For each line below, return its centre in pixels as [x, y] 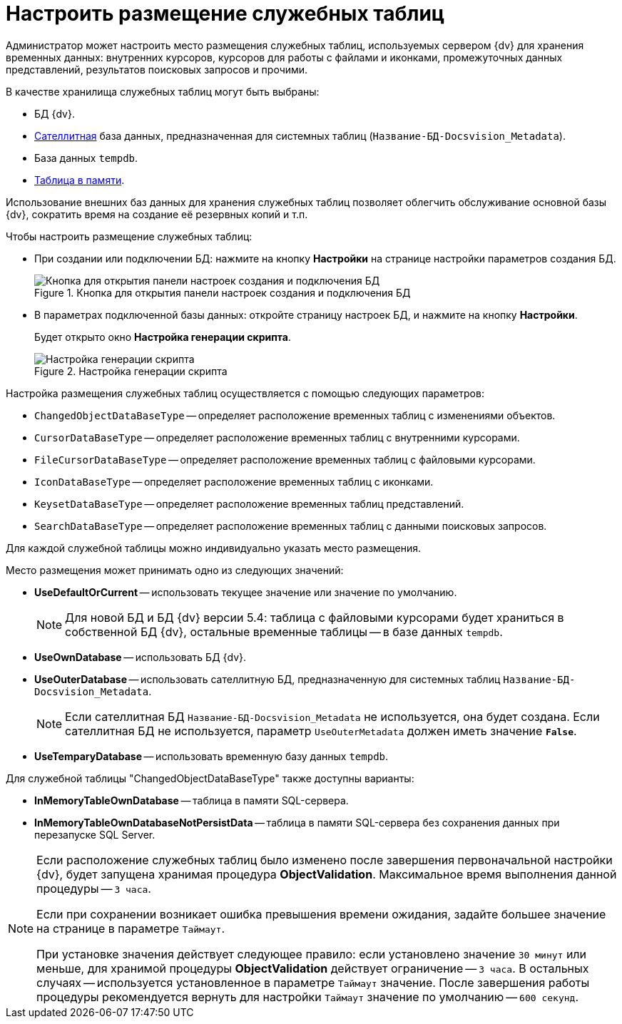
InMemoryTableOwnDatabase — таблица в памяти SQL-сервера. [192, 800]
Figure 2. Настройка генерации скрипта [131, 371]
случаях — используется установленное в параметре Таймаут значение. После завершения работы [313, 982]
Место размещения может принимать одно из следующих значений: [175, 570]
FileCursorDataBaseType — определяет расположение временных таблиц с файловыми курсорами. [285, 459]
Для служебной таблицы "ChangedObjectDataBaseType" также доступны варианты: [210, 778]
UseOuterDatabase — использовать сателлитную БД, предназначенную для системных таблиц [267, 679]
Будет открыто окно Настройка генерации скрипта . [163, 337]
